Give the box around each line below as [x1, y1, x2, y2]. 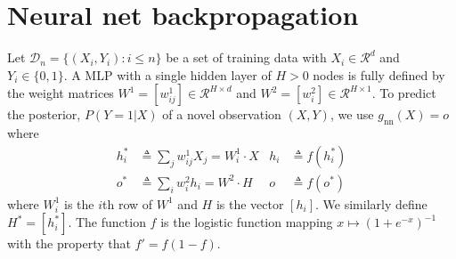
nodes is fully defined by [313, 65, 445, 84]
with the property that [7, 234, 131, 253]
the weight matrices [7, 84, 114, 102]
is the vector [216, 194, 284, 213]
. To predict [371, 84, 436, 102]
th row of [102, 194, 153, 213]
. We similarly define [315, 194, 427, 213]
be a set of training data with [166, 48, 327, 67]
